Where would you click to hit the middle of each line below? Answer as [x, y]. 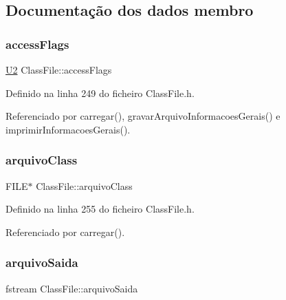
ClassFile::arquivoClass [84, 185]
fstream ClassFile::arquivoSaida [72, 288]
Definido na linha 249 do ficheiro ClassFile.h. [100, 93]
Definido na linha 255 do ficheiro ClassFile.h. [100, 209]
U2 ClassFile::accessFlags [59, 69]
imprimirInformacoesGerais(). [68, 129]
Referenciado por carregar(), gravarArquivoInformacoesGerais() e [143, 116]
